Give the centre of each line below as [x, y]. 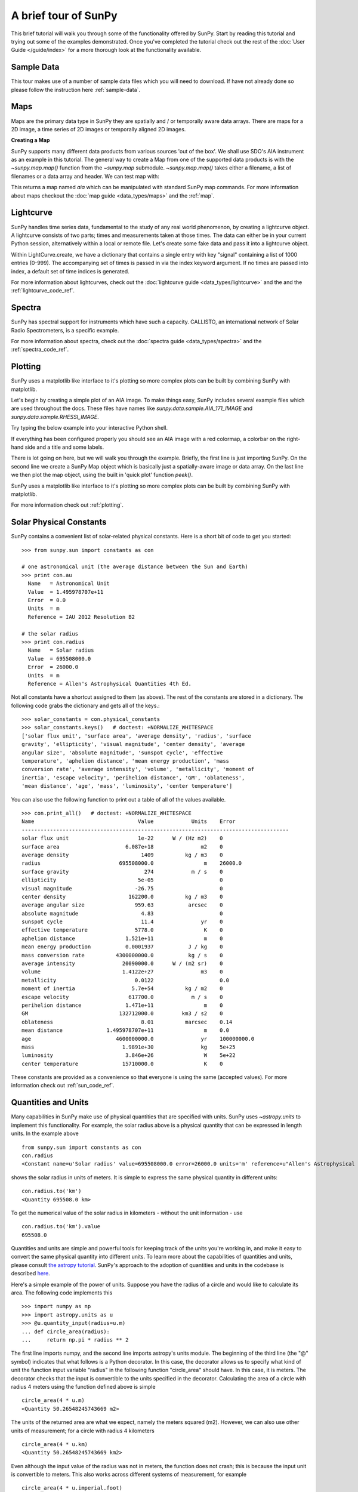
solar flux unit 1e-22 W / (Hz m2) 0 [122, 838]
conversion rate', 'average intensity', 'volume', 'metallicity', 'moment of [138, 769]
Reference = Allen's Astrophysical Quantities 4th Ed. [110, 684]
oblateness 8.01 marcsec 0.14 [127, 1022]
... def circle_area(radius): [66, 1331]
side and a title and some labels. [64, 447]
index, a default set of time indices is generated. [70, 271]
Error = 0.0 [47, 600]
